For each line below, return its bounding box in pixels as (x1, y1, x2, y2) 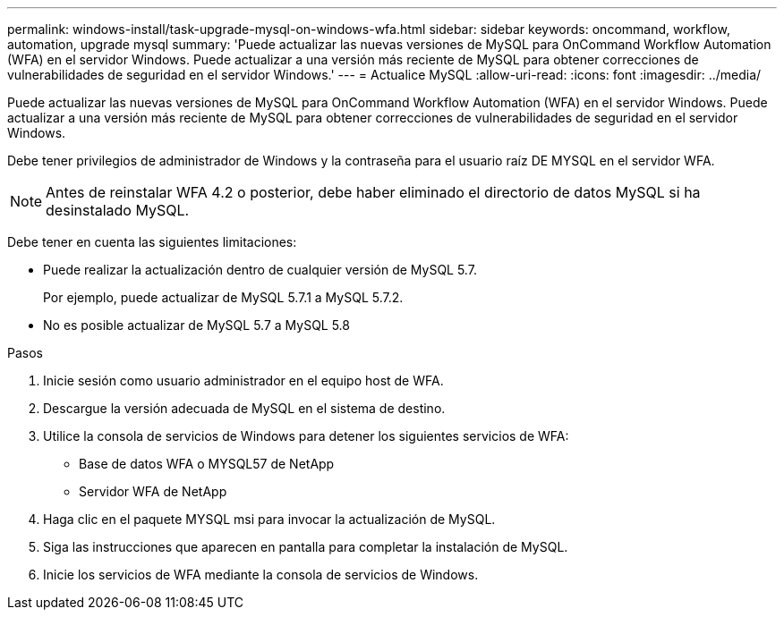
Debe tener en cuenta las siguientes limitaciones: (7, 234, 297, 249)
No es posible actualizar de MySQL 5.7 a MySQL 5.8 (43, 317, 350, 333)
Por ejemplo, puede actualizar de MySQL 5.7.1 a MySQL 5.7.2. (43, 290, 404, 305)
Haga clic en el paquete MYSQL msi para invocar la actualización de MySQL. (43, 511, 496, 527)
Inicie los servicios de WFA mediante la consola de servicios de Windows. (43, 567, 479, 582)
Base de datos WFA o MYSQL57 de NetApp (79, 456, 335, 471)
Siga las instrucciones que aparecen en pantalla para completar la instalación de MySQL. (43, 539, 568, 554)
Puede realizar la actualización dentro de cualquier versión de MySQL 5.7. (43, 262, 477, 277)
